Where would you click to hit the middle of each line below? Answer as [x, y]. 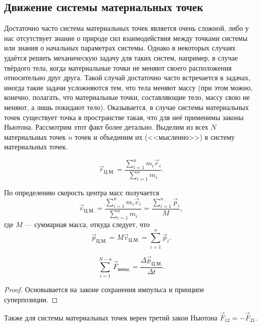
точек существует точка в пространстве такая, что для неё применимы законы [124, 117]
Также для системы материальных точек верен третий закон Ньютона [111, 317]
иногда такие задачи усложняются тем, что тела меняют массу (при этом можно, [128, 87]
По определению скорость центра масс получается [82, 193]
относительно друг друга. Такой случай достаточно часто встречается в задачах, [127, 77]
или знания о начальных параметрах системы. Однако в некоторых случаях [120, 48]
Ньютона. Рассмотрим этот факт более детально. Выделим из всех [106, 127]
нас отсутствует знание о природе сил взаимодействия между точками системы [126, 38]
